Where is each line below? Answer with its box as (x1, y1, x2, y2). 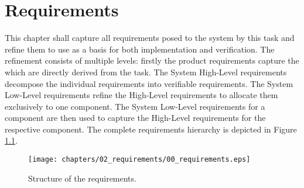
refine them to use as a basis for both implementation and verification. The (5, 43, 275, 55)
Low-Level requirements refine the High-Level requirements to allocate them (5, 89, 278, 101)
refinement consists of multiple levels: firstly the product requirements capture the (5, 54, 299, 67)
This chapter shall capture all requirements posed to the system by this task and (5, 32, 295, 44)
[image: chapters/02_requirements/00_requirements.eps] (28, 155, 251, 164)
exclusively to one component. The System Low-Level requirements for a (5, 100, 265, 112)
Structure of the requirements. (28, 172, 136, 184)
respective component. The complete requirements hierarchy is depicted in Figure (5, 123, 297, 135)
